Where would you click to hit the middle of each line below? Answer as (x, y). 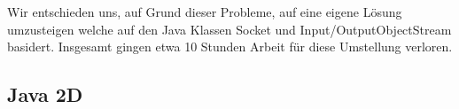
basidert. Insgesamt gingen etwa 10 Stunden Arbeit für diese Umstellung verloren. (230, 47)
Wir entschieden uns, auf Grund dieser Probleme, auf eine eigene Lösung (205, 12)
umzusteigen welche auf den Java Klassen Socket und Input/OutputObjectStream (229, 29)
